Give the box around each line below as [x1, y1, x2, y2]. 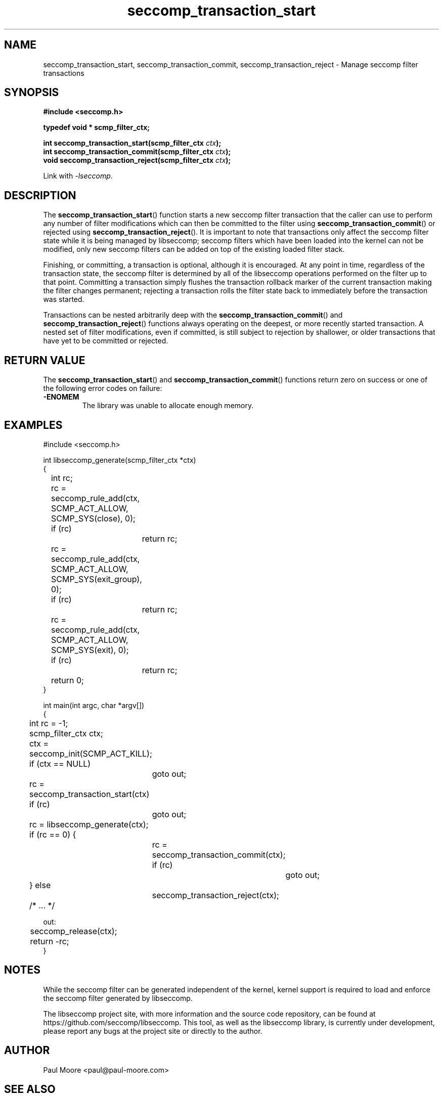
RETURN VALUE [4, 354, 85, 367]
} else [29, 880, 51, 890]
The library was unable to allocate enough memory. [82, 401, 254, 410]
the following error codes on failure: [43, 384, 162, 393]
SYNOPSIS [4, 86, 59, 99]
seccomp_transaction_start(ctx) [29, 788, 150, 799]
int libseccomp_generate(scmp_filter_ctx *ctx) [43, 455, 196, 464]
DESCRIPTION [4, 189, 76, 202]
